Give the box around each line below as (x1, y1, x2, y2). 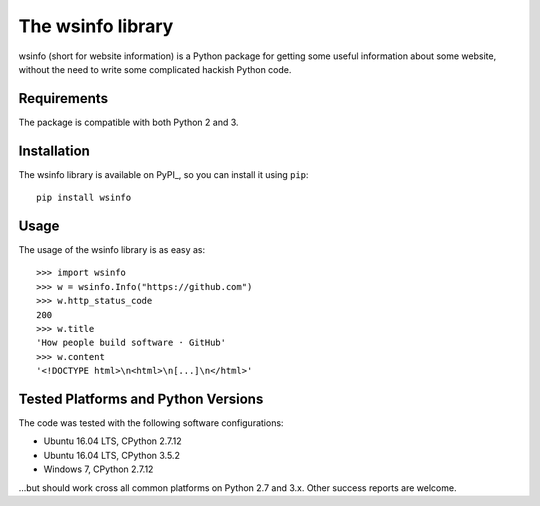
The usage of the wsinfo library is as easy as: (18, 244, 206, 256)
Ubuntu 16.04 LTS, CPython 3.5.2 (43, 449, 180, 461)
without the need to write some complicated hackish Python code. (18, 63, 292, 75)
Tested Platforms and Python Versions (18, 390, 264, 407)
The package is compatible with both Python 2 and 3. (18, 116, 239, 128)
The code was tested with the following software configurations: (18, 417, 284, 429)
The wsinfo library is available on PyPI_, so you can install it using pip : (18, 168, 309, 180)
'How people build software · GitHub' (36, 337, 227, 349)
